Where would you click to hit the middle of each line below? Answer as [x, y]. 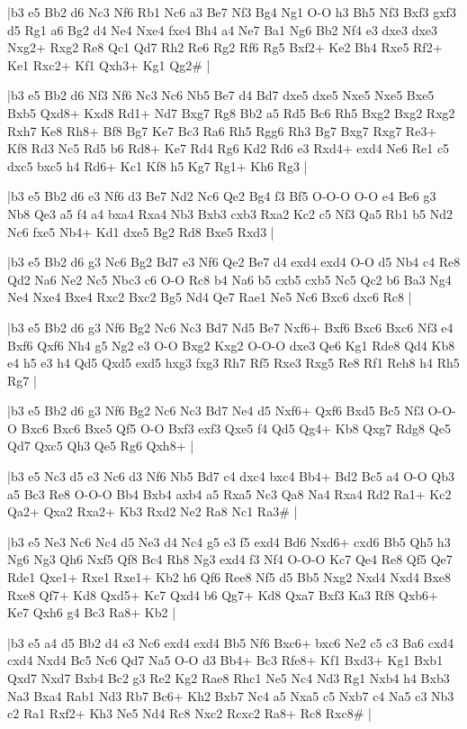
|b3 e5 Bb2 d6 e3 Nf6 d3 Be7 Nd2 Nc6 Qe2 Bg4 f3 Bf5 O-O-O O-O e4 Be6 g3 [222, 196]
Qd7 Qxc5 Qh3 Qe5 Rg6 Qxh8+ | [101, 446]
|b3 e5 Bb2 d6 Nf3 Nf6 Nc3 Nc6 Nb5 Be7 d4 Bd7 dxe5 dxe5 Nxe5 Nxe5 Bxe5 [221, 95]
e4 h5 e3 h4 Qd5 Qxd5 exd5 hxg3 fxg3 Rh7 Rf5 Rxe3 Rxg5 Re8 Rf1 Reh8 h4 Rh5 [233, 363]
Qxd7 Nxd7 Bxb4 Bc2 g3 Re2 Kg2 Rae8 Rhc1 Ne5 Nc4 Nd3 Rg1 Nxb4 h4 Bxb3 [229, 678]
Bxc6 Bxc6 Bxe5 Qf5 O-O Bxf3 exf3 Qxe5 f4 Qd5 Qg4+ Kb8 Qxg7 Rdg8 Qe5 [236, 428]
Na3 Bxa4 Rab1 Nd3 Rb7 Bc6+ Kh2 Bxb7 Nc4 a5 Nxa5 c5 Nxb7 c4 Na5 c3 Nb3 [231, 695]
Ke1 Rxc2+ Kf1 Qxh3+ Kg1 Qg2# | [109, 64]
